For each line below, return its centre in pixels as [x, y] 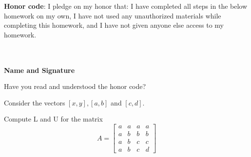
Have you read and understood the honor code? [75, 86]
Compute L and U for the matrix [53, 119]
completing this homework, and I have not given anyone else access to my [114, 25]
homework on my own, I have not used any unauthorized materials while [113, 15]
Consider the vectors [35, 102]
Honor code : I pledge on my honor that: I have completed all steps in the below [126, 6]
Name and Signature [39, 70]
